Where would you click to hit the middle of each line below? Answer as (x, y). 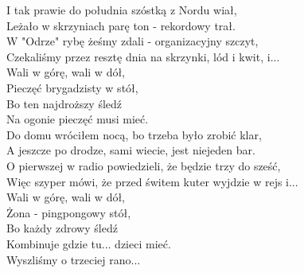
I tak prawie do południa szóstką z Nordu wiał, (122, 10)
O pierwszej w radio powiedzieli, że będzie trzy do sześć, (144, 165)
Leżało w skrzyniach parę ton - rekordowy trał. (121, 25)
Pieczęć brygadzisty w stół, (72, 87)
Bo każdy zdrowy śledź (62, 228)
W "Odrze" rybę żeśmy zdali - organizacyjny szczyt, (133, 41)
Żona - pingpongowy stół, (69, 212)
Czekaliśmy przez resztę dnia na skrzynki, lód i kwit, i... (143, 56)
